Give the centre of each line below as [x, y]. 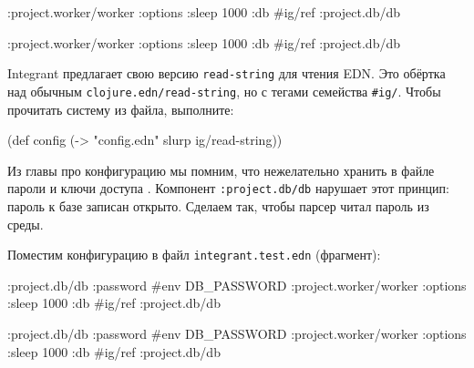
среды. [26, 224]
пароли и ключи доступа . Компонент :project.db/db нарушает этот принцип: [228, 188]
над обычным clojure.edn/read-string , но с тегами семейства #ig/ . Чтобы [224, 91]
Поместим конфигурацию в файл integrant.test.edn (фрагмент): [194, 255]
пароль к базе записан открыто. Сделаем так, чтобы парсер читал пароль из [218, 205]
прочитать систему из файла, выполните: [121, 109]
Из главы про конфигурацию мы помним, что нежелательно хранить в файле [221, 170]
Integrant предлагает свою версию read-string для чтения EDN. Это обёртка [227, 73]
